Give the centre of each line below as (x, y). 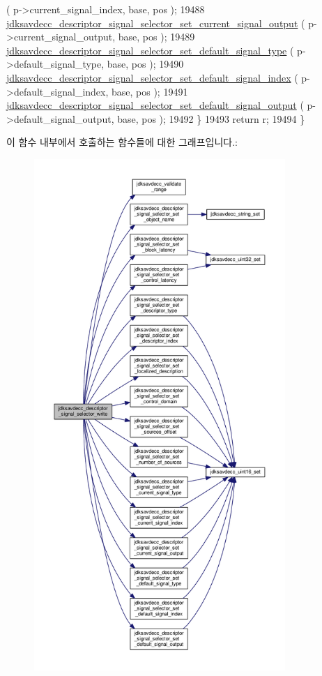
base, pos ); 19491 (150, 91)
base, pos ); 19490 (145, 64)
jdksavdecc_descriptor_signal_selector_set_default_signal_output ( (155, 105)
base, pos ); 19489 (156, 37)
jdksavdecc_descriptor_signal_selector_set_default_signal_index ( (152, 77)
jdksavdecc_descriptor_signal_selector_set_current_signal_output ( (156, 23)
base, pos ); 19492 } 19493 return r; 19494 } (211, 118)
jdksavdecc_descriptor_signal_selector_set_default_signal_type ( (150, 50)
